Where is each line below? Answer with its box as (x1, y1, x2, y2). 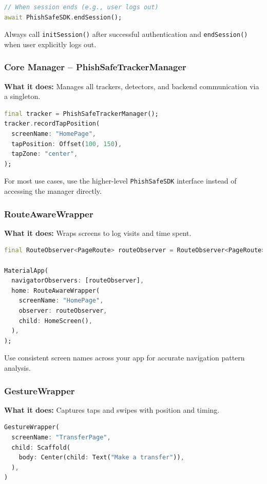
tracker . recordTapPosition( (4, 120, 100, 128)
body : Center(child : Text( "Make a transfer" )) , (18, 454, 184, 461)
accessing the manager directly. (4, 186, 102, 196)
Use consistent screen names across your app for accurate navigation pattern (4, 352, 245, 363)
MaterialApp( (4, 267, 48, 274)
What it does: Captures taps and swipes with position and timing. (4, 404, 220, 415)
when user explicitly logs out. (4, 38, 97, 49)
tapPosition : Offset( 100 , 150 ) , (11, 140, 122, 148)
